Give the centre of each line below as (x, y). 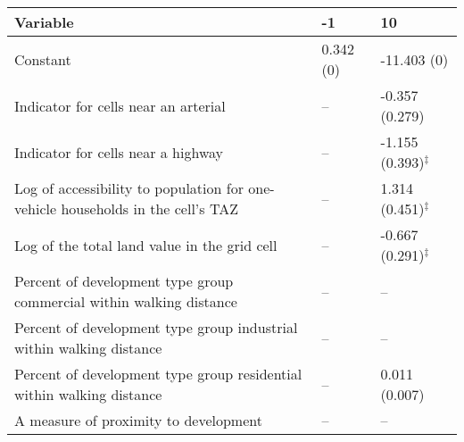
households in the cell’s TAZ (149, 208)
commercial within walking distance (126, 301)
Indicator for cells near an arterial (120, 105)
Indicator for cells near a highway (119, 152)
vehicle (36, 208)
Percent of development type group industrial (156, 327)
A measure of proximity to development (138, 420)
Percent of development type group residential (158, 374)
